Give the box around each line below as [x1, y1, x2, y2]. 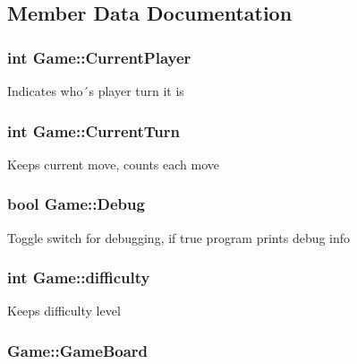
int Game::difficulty [7, 266, 150, 289]
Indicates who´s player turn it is [7, 82, 184, 100]
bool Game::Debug [7, 193, 145, 215]
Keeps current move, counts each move [7, 154, 220, 173]
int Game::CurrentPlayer [7, 46, 191, 68]
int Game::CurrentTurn [7, 119, 180, 142]
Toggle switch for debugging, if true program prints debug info [7, 228, 351, 247]
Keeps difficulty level [7, 301, 121, 320]
